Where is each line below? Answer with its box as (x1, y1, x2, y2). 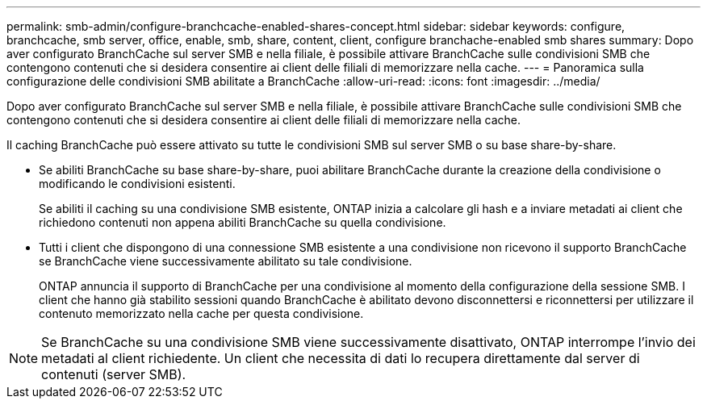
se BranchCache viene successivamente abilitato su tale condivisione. (39, 254, 412, 268)
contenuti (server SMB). (41, 366, 186, 382)
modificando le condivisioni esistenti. (39, 177, 236, 190)
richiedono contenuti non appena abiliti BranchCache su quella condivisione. (39, 215, 446, 229)
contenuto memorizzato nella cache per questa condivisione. (39, 307, 364, 320)
